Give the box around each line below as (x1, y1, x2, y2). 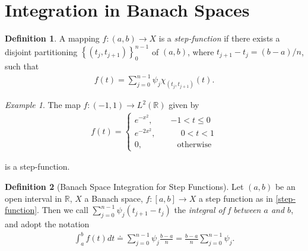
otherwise (177, 141, 212, 150)
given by (169, 99, 199, 110)
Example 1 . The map (5, 99, 81, 110)
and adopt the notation (5, 218, 90, 230)
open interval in (5, 192, 62, 204)
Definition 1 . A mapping (5, 32, 100, 45)
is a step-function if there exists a (158, 32, 280, 45)
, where (188, 45, 214, 58)
